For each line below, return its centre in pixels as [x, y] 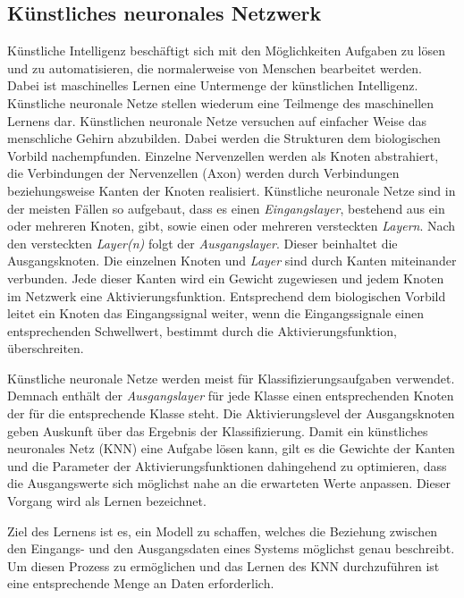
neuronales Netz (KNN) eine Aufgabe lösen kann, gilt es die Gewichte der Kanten [231, 448]
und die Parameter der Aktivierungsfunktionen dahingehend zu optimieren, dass [227, 465]
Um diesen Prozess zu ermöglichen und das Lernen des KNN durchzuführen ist [224, 565]
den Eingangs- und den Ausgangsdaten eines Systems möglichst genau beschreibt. [231, 548]
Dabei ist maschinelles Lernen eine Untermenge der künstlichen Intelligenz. [213, 85]
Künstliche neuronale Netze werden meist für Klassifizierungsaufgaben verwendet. [231, 378]
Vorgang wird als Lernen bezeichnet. [107, 501]
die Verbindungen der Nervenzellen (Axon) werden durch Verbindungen [203, 173]
